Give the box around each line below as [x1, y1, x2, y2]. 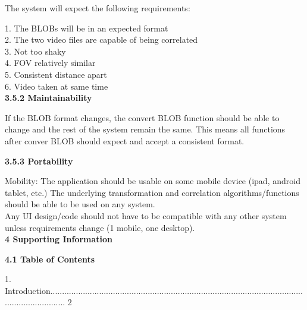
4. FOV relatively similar [5, 56, 96, 69]
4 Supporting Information [5, 233, 113, 245]
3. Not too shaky [5, 45, 66, 57]
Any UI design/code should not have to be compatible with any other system [5, 209, 287, 222]
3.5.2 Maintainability [5, 91, 92, 104]
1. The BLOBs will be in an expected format [5, 21, 168, 34]
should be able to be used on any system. [5, 198, 155, 210]
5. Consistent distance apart [5, 68, 107, 80]
